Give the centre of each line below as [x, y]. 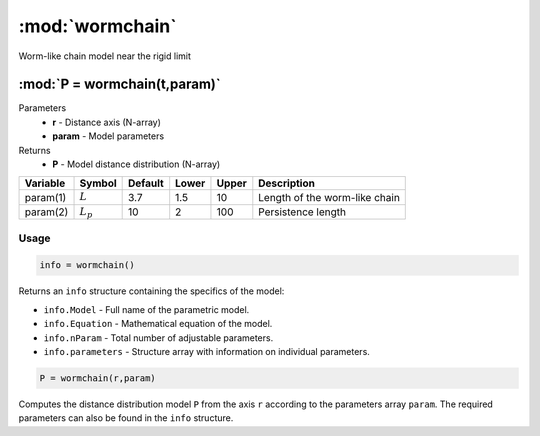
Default [146, 183]
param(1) [45, 197]
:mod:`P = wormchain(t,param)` [119, 84]
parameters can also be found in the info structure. [126, 418]
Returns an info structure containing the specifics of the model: [151, 291]
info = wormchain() [87, 265]
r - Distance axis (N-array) [107, 122]
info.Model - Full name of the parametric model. [146, 309]
